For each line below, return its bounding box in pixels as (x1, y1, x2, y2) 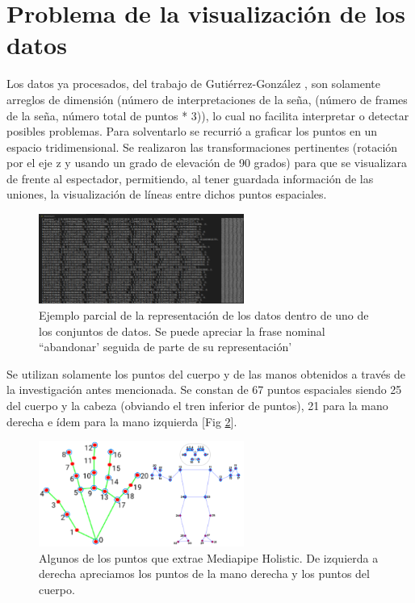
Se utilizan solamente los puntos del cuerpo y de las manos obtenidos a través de (6, 365, 406, 382)
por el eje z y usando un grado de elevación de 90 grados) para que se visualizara (6, 154, 407, 171)
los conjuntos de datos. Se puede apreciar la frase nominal (39, 322, 325, 339)
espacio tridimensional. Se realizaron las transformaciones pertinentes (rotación (6, 138, 398, 155)
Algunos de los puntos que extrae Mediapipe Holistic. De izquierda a (39, 549, 379, 566)
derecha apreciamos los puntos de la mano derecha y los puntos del (39, 565, 370, 582)
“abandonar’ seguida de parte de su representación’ (39, 338, 292, 355)
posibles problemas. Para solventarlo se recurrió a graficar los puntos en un (6, 123, 378, 140)
